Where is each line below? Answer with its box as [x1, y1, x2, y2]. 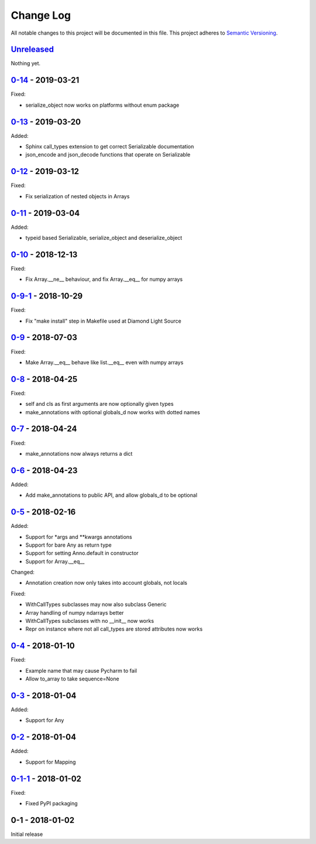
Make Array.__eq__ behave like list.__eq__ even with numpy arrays [25, 358, 184, 366]
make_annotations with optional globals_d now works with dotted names [25, 408, 200, 416]
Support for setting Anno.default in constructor [25, 550, 139, 557]
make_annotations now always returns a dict [25, 450, 133, 457]
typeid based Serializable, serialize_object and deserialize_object [25, 235, 183, 242]
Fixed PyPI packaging [25, 799, 78, 806]
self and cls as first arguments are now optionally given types [25, 401, 174, 408]
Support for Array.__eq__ [25, 558, 85, 565]
